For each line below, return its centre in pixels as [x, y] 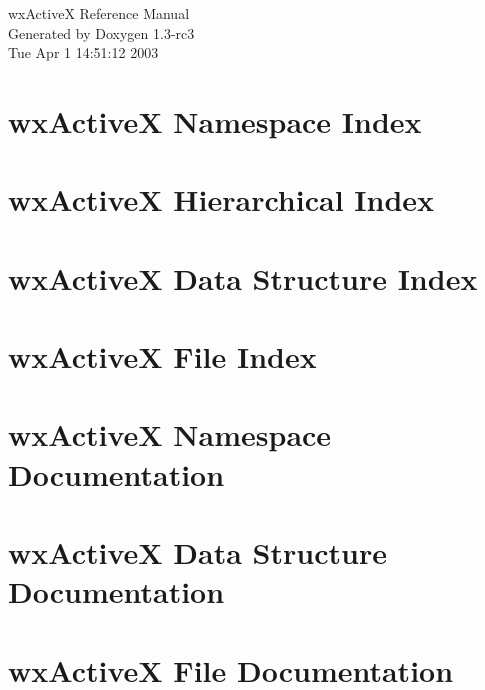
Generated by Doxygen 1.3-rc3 [101, 32]
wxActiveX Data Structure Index [243, 277]
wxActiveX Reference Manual [99, 13]
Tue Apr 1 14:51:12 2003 [83, 52]
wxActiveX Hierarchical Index [221, 199]
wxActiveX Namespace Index [215, 120]
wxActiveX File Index [162, 356]
